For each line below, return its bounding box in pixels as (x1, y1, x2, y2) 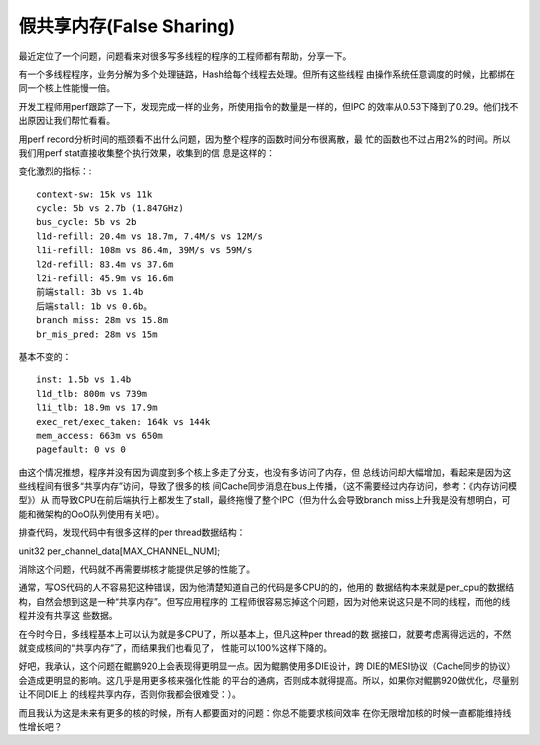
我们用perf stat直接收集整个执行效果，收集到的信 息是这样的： (18, 146, 275, 159)
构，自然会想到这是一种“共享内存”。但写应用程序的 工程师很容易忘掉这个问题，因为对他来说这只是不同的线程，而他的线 (18, 595, 511, 607)
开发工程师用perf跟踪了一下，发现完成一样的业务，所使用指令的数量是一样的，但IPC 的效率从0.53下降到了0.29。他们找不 (18, 100, 519, 112)
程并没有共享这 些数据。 (18, 610, 118, 622)
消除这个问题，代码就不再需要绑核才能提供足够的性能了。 (18, 563, 255, 575)
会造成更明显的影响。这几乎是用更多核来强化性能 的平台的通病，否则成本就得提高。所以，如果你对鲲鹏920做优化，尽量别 (18, 674, 519, 686)
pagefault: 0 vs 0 (36, 444, 127, 455)
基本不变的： (18, 350, 72, 362)
